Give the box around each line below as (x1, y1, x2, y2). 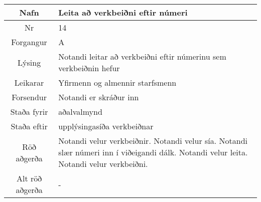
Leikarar (14, 77, 44, 88)
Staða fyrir (10, 106, 48, 117)
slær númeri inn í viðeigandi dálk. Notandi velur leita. (58, 146, 248, 158)
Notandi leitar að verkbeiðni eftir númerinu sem (58, 51, 226, 62)
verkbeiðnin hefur (58, 62, 120, 74)
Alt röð (16, 172, 42, 184)
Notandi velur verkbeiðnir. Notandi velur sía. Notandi (58, 135, 247, 146)
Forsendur (12, 91, 47, 103)
